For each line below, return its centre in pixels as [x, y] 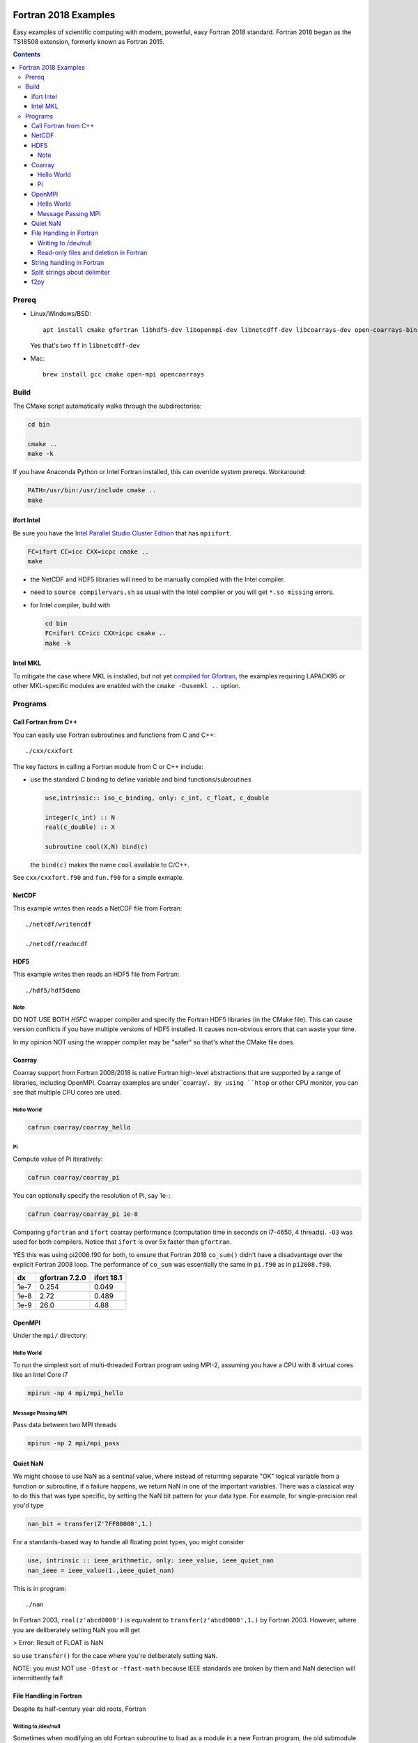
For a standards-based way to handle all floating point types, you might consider [129, 1542]
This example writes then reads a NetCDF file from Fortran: [98, 908]
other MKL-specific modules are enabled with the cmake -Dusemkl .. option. [127, 685]
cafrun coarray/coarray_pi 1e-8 [83, 1214]
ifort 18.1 [108, 1278]
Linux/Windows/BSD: [61, 314]
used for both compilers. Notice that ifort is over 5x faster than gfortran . [122, 1242]
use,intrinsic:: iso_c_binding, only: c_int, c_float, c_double [157, 798]
